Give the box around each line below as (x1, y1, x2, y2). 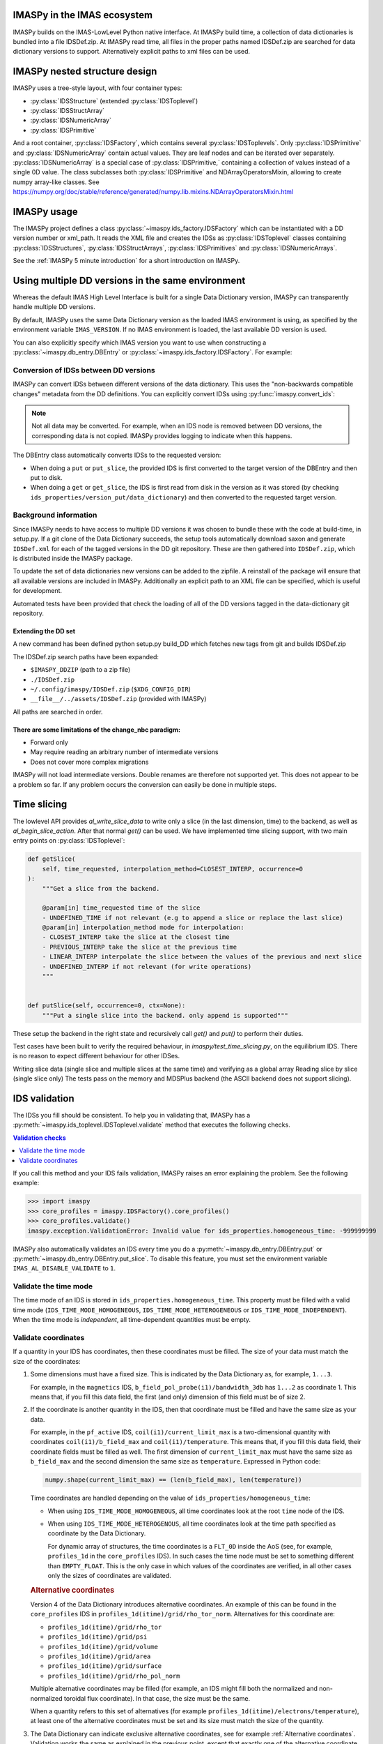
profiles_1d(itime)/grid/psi (47, 1633, 148, 1641)
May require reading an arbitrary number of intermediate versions (30, 748, 219, 756)
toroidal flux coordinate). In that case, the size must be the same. (63, 1694, 251, 1702)
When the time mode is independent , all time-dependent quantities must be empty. (13, 1316, 251, 1324)
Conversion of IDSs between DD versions (13, 365, 156, 375)
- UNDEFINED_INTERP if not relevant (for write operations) (42, 963, 252, 970)
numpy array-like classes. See (13, 178, 100, 186)
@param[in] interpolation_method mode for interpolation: (42, 924, 244, 931)
